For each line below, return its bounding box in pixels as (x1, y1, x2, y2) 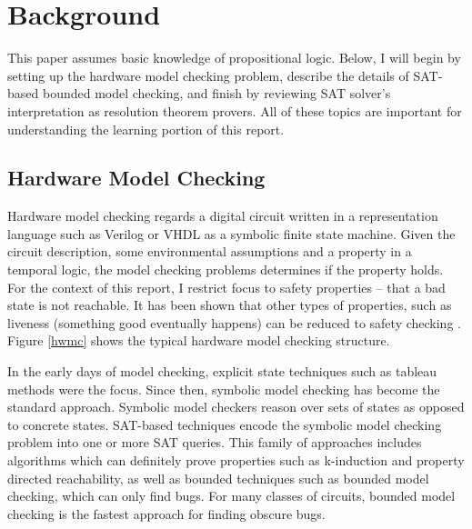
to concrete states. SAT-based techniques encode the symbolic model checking (7, 414, 442, 434)
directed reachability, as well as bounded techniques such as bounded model (7, 468, 429, 487)
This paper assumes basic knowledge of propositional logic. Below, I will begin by (7, 48, 461, 67)
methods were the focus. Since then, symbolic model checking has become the (7, 379, 440, 398)
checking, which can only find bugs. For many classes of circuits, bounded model (7, 486, 456, 505)
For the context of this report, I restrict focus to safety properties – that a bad (7, 277, 446, 296)
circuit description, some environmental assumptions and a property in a (7, 242, 412, 261)
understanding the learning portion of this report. (7, 119, 285, 138)
